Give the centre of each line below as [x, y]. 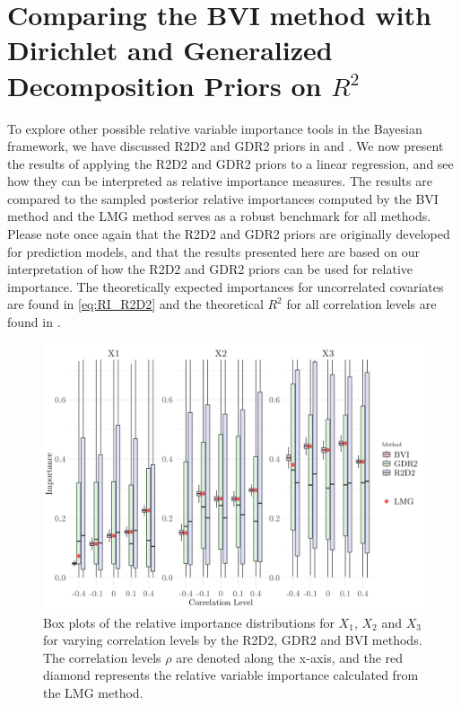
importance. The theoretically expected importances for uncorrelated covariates [226, 286]
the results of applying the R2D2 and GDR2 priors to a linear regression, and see [230, 163]
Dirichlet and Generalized [170, 50]
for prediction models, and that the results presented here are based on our [213, 251]
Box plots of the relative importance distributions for [189, 622]
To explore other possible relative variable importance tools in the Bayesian [215, 128]
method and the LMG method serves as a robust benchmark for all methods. [219, 216]
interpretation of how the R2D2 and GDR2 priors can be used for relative [210, 269]
